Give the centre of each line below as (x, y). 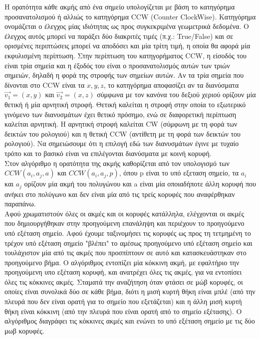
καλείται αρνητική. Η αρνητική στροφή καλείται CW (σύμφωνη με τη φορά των (121, 124)
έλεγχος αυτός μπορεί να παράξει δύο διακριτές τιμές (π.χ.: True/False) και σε (119, 36)
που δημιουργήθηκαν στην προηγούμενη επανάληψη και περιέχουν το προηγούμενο (125, 223)
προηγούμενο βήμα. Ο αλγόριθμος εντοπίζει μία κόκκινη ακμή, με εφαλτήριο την (122, 262)
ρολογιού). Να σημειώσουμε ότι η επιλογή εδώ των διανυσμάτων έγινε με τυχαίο (122, 143)
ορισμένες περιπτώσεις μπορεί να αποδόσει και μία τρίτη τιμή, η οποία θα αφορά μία (128, 46)
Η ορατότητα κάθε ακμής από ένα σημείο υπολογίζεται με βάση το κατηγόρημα (120, 6)
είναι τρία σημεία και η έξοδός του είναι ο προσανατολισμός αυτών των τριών (117, 65)
